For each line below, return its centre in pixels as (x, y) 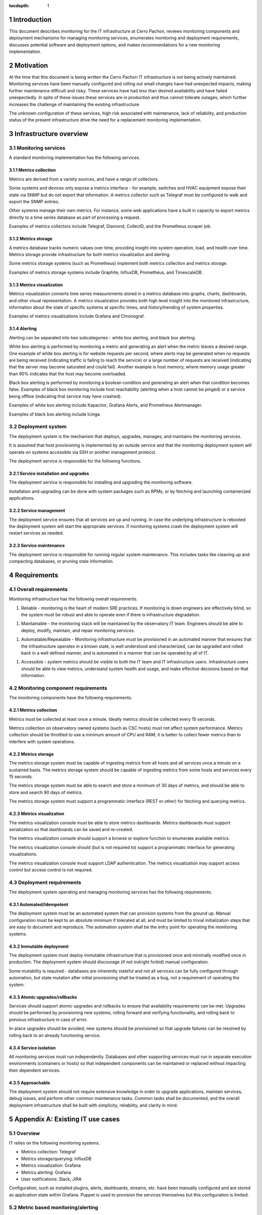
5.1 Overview (25, 1133)
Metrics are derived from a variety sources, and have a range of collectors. (84, 179)
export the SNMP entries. (34, 202)
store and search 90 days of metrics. (46, 792)
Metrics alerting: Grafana (46, 1172)
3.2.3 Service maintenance (37, 546)
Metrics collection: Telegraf (49, 1152)
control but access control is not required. (51, 869)
